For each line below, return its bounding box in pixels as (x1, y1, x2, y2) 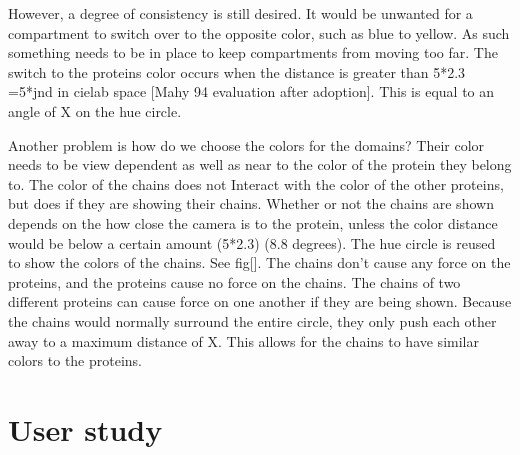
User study (8, 408, 163, 449)
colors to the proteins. (8, 350, 143, 371)
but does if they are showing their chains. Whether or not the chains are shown (8, 193, 494, 214)
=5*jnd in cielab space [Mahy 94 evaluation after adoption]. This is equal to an (8, 81, 495, 102)
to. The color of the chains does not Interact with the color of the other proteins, (8, 173, 504, 194)
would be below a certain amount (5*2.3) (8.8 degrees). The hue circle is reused (8, 232, 496, 253)
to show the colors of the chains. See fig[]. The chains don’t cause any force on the (8, 252, 511, 273)
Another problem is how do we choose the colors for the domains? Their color (8, 134, 485, 155)
